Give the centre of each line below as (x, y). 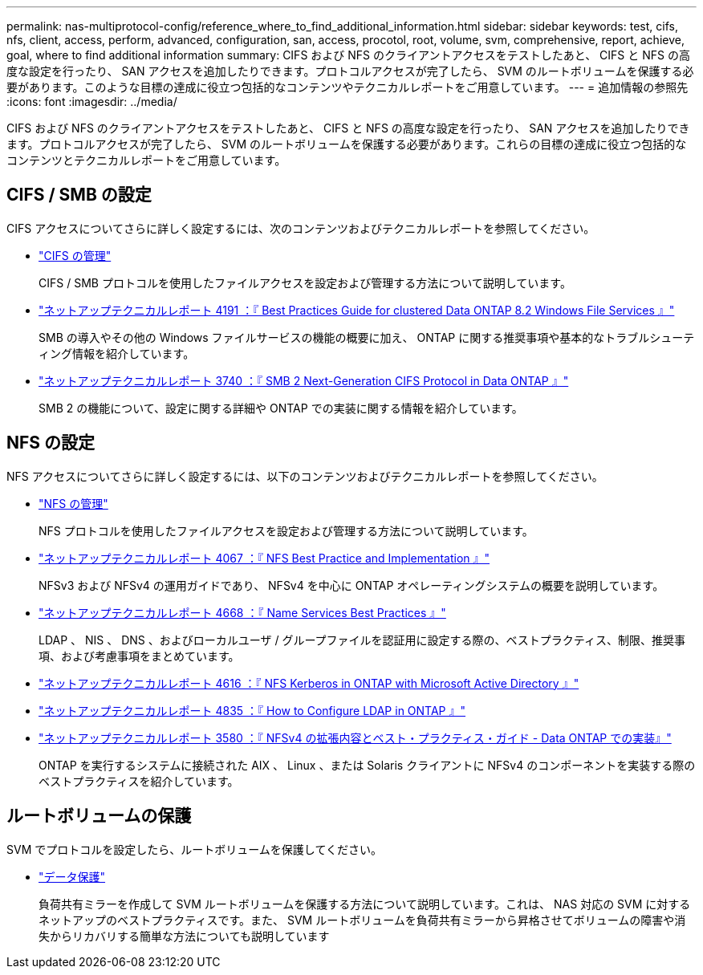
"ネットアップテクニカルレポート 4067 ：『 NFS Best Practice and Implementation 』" (264, 558)
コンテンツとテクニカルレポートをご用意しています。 (146, 160)
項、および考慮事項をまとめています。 (139, 656)
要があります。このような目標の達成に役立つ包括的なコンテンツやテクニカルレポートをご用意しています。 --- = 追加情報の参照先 (347, 87)
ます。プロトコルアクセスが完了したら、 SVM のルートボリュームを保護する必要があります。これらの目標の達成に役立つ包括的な (347, 144)
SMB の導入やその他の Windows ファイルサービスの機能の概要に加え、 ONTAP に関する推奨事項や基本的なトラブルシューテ (367, 337)
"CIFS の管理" (75, 255)
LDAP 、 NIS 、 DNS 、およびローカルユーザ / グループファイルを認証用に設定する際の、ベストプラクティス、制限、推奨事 (362, 640)
